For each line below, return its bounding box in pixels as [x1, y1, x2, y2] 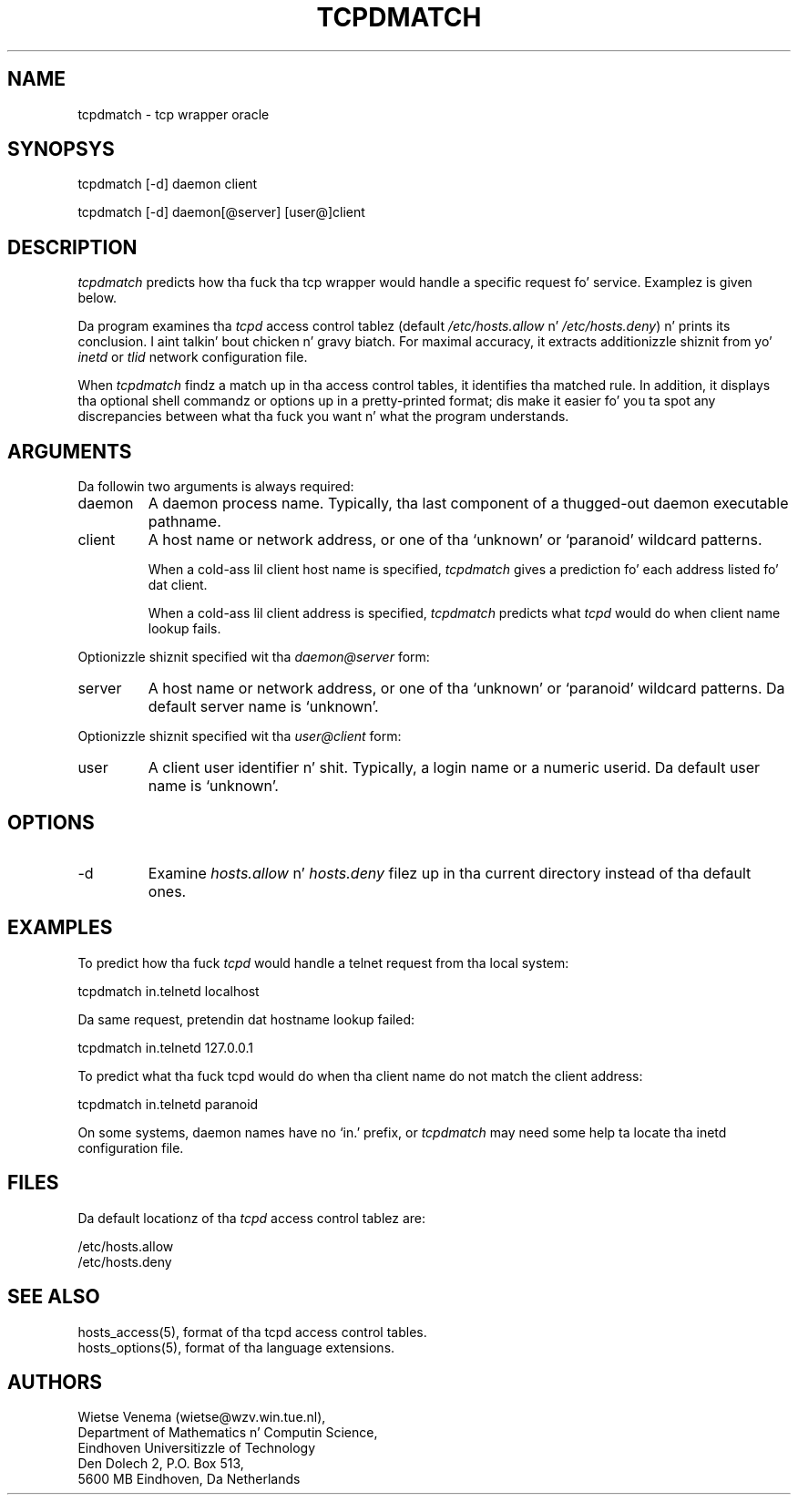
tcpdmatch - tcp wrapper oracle [77, 106, 270, 122]
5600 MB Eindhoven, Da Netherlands [77, 1471, 301, 1487]
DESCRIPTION [7, 235, 138, 259]
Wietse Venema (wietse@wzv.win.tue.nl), [77, 1409, 326, 1425]
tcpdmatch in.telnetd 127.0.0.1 [77, 1039, 254, 1055]
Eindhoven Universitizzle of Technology [77, 1440, 316, 1456]
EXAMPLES [7, 916, 113, 940]
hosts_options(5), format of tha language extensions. [77, 1339, 395, 1355]
